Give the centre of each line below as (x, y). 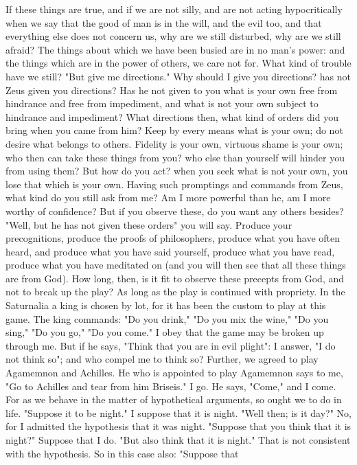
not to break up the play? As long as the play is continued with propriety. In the (175, 292)
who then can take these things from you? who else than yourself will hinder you (175, 157)
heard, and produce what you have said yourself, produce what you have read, (170, 251)
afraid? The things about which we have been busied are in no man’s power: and (175, 49)
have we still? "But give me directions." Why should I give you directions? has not (178, 76)
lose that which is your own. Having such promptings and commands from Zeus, (174, 184)
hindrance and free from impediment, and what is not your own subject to (162, 103)
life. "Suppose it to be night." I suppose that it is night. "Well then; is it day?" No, (178, 412)
